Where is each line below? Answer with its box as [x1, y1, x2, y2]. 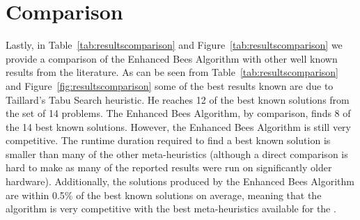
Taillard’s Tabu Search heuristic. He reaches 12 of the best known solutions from [6, 92, 350, 107]
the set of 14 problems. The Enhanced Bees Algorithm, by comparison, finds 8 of [6, 106, 351, 120]
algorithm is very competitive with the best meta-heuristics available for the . [6, 201, 336, 216]
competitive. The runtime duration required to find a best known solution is [6, 133, 331, 148]
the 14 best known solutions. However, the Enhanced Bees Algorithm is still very [6, 119, 351, 134]
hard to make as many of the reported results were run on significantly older [6, 160, 332, 175]
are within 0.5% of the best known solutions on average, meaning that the [6, 187, 322, 202]
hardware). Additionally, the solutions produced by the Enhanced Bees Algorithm [6, 174, 354, 189]
